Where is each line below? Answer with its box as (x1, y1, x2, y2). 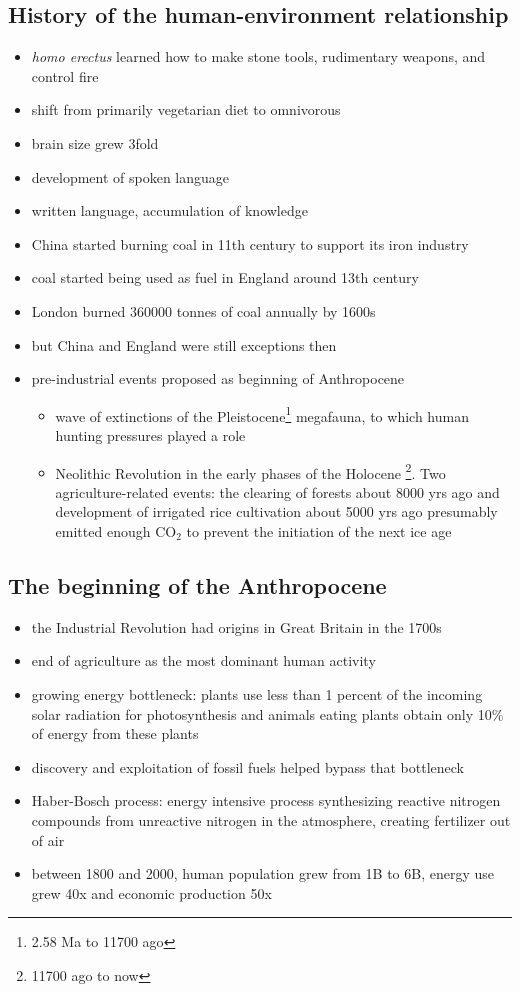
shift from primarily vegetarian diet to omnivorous (31, 99, 341, 120)
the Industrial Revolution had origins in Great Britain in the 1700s (31, 616, 442, 637)
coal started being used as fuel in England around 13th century (31, 267, 419, 288)
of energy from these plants (31, 723, 199, 744)
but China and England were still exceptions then (31, 334, 337, 355)
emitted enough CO (55, 521, 177, 542)
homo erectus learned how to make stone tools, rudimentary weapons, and (31, 46, 486, 67)
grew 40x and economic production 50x (31, 882, 272, 903)
